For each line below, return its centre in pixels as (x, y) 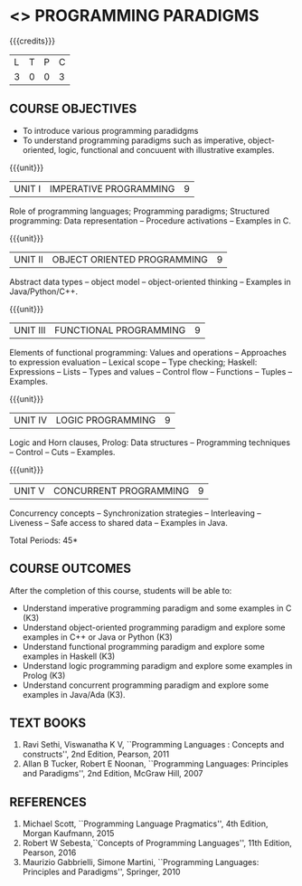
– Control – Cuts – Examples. (62, 452)
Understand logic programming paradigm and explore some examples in (157, 665)
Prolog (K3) (44, 675)
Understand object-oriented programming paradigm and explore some (154, 627)
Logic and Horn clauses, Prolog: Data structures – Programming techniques (150, 442)
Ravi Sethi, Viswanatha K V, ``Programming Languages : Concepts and (153, 745)
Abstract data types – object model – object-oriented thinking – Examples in (150, 281)
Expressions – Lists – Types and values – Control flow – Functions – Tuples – (151, 371)
